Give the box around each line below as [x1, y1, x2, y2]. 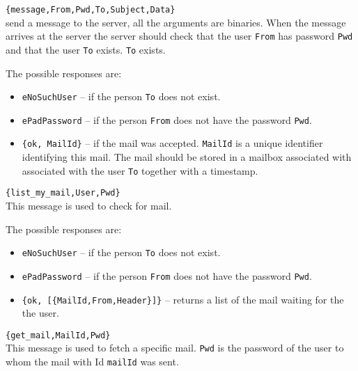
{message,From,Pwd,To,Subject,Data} [6, 5, 176, 15]
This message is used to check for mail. [6, 198, 172, 213]
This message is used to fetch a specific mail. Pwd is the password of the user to [6, 340, 344, 355]
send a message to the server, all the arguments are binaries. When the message [6, 15, 346, 29]
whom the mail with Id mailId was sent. [6, 354, 179, 369]
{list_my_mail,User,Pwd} [6, 188, 120, 198]
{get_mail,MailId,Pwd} [6, 330, 111, 340]
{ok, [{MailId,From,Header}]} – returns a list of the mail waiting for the [22, 292, 344, 306]
